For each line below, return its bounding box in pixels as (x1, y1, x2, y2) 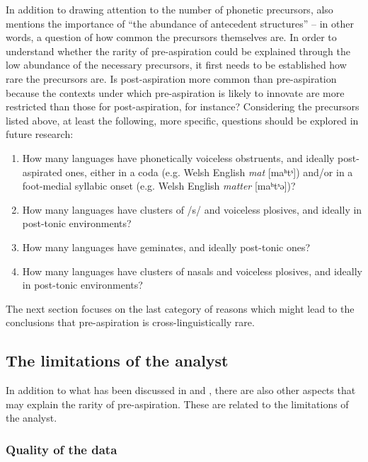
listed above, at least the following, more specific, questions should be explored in (6, 112, 359, 127)
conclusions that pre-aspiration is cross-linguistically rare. (6, 315, 255, 330)
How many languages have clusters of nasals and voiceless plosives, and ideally (22, 263, 362, 278)
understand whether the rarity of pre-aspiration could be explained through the (6, 43, 351, 58)
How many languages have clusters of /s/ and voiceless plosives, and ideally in (22, 202, 362, 216)
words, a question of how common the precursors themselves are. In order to (6, 30, 337, 45)
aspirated (22, 164, 62, 179)
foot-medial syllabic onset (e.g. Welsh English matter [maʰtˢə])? (22, 178, 296, 193)
